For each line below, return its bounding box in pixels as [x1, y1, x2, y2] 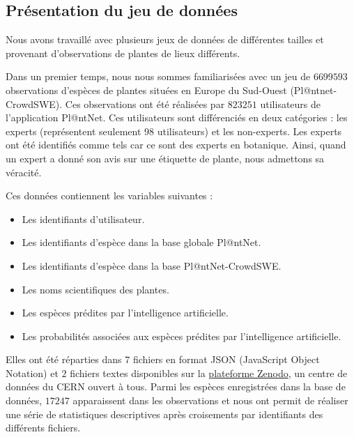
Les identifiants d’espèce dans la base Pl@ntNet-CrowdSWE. [22, 258, 282, 273]
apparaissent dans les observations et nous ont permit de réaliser [72, 393, 348, 408]
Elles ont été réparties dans [6, 352, 122, 367]
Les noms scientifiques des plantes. [22, 282, 169, 296]
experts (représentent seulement [6, 123, 141, 138]
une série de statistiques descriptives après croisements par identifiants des [6, 406, 323, 421]
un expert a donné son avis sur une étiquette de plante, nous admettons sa [6, 151, 325, 165]
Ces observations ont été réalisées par [65, 96, 225, 111]
